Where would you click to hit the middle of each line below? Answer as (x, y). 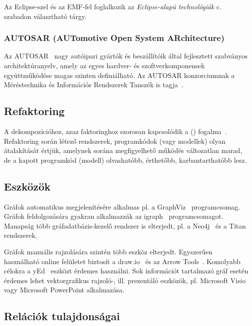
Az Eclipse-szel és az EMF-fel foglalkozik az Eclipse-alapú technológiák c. (113, 6)
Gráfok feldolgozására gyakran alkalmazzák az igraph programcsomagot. (114, 216)
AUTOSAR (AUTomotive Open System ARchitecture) (114, 38)
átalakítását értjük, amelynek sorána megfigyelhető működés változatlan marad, (123, 150)
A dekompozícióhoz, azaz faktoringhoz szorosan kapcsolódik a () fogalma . (116, 131)
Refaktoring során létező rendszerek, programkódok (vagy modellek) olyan (115, 141)
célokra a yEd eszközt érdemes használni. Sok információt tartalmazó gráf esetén (126, 271)
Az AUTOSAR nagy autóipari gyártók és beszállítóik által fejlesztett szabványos (126, 56)
